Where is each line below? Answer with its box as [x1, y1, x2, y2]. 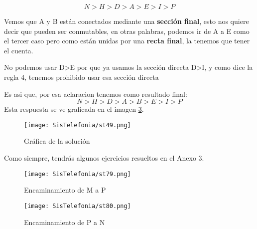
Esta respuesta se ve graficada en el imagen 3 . [4, 104, 144, 114]
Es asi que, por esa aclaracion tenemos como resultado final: [4, 88, 187, 99]
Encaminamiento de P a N [24, 217, 105, 227]
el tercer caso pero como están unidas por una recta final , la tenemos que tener [4, 35, 250, 46]
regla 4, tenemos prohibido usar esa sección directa [4, 71, 159, 82]
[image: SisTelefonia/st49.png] [24, 121, 131, 129]
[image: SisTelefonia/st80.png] [24, 202, 131, 210]
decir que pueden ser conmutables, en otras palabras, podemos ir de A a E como [4, 25, 250, 36]
